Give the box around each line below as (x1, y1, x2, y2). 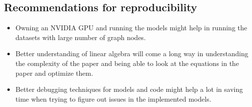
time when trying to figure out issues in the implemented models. (15, 93, 211, 104)
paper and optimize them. (15, 67, 93, 78)
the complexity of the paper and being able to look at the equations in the (15, 58, 239, 68)
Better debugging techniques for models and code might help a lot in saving (15, 84, 243, 94)
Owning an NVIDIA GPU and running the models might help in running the (15, 22, 248, 33)
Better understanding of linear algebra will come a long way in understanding (15, 48, 249, 59)
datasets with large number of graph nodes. (15, 32, 146, 42)
